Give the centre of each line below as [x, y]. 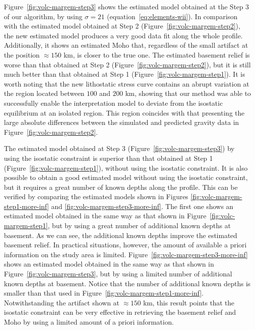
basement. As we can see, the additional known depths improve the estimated [121, 235]
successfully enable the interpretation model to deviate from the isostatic [114, 103]
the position [22, 54]
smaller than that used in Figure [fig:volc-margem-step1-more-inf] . [104, 293]
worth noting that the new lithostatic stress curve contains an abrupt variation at [127, 83]
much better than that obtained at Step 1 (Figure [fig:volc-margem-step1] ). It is [125, 74]
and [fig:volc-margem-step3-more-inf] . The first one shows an [142, 206]
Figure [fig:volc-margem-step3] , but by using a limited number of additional [118, 274]
